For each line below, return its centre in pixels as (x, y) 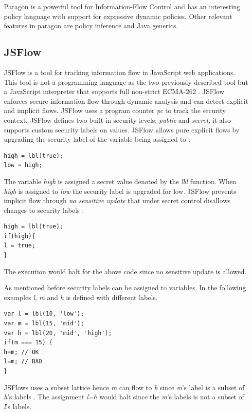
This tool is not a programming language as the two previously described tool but (126, 82)
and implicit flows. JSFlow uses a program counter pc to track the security (115, 110)
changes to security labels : (44, 210)
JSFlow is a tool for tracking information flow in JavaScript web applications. (119, 72)
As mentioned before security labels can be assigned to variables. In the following (125, 288)
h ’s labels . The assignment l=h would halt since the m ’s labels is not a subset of (124, 397)
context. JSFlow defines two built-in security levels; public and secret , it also (117, 120)
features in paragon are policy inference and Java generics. (91, 26)
